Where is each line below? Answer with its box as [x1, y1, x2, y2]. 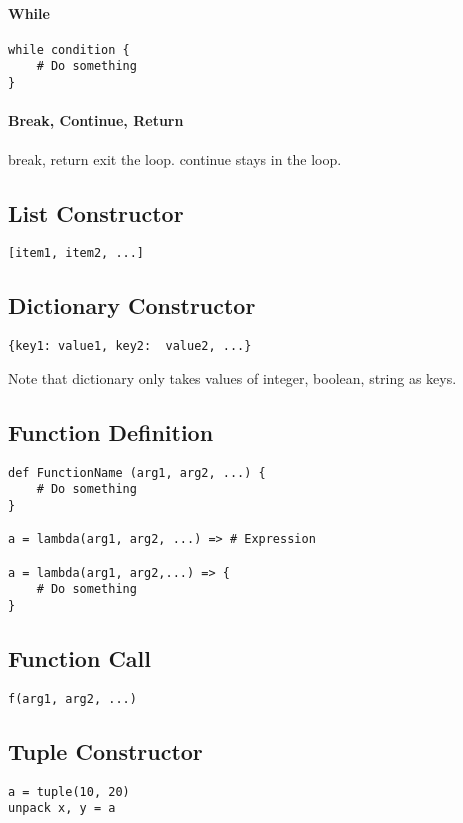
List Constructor [8, 197, 184, 228]
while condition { [8, 42, 130, 57]
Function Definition [8, 416, 214, 447]
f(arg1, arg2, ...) [8, 691, 137, 706]
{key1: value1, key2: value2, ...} [8, 339, 252, 354]
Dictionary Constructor [8, 290, 256, 321]
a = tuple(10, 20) [8, 784, 130, 799]
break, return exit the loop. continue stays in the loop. [8, 148, 342, 169]
